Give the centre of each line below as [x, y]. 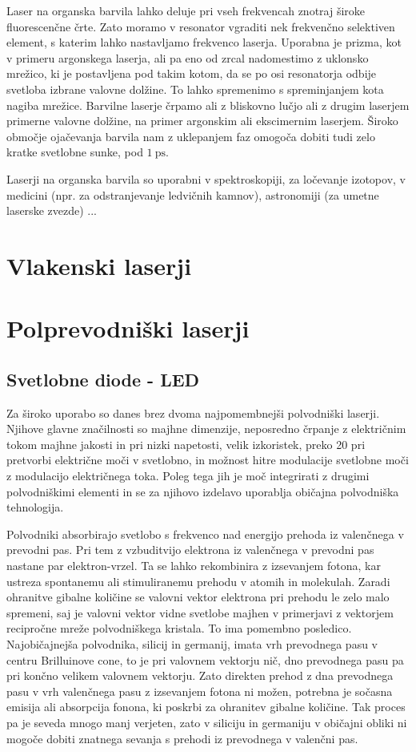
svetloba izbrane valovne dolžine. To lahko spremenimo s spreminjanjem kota [195, 89]
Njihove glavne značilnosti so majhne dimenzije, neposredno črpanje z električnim [206, 429]
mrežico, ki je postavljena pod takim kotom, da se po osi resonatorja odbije [192, 73]
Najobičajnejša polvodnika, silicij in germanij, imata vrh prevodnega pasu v [192, 643]
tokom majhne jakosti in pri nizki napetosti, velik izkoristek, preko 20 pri [186, 444]
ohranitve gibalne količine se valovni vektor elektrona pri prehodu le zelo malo [198, 597]
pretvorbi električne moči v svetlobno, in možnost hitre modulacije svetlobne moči [208, 460]
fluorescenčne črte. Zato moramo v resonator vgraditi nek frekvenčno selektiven [201, 26]
